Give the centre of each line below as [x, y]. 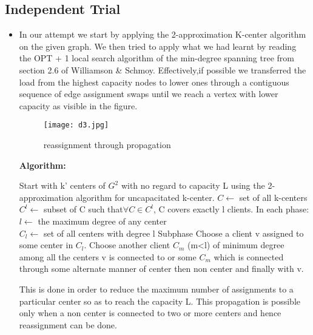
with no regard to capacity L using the [193, 185]
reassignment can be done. [68, 324]
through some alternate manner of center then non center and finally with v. [161, 269]
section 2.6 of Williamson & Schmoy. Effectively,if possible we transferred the [163, 69]
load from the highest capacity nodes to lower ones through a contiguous [154, 82]
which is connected [249, 256]
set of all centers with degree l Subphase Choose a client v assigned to [173, 233]
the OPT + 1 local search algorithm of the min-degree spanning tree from [156, 58]
